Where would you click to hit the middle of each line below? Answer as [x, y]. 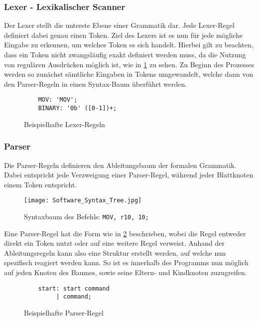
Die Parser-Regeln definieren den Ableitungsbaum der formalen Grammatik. [120, 165]
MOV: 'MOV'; [58, 100]
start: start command [74, 288]
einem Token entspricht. [41, 184]
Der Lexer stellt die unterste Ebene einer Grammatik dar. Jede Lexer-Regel [119, 25]
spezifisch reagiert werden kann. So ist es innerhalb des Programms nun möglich [126, 262]
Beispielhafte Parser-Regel [64, 312]
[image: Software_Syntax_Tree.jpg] [83, 201]
